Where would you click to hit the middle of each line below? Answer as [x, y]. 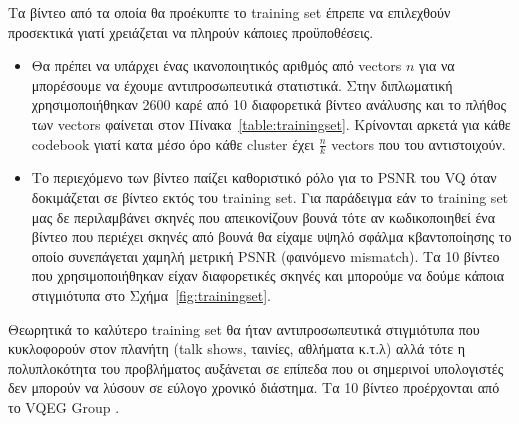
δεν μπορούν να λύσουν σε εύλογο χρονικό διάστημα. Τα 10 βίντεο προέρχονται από [254, 387]
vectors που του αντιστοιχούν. [418, 143]
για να [436, 65]
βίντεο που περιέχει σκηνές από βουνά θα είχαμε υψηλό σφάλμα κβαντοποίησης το [271, 236]
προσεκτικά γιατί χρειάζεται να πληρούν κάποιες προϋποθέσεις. [191, 31]
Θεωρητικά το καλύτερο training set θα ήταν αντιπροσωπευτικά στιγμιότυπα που [244, 328]
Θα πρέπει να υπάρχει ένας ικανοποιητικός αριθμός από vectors [216, 65]
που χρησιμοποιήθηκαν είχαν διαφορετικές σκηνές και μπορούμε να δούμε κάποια [268, 275]
